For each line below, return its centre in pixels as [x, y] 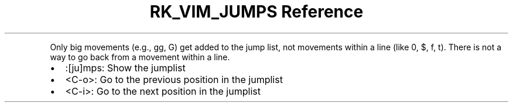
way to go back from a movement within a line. [140, 57]
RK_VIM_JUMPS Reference [256, 12]
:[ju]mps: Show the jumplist [125, 68]
